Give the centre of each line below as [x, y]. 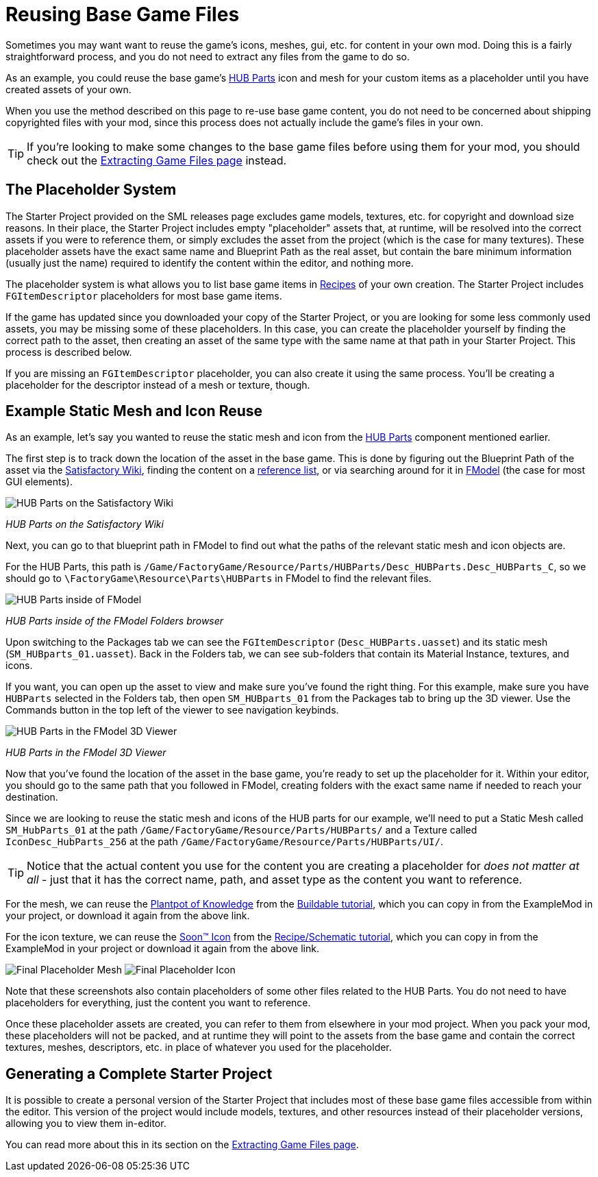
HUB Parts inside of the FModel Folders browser [115, 621]
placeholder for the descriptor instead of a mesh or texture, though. [158, 385]
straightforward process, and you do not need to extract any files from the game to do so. [208, 56]
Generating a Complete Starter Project [139, 1073]
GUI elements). [39, 482]
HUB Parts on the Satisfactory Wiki [85, 524]
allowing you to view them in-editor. [86, 1124]
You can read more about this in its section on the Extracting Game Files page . [182, 1145]
